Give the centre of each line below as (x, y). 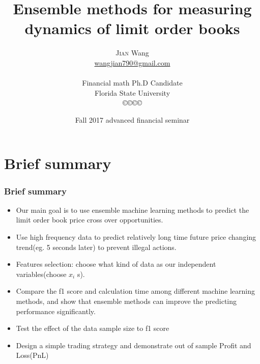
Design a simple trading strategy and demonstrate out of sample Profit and (134, 345)
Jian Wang (132, 53)
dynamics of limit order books (132, 28)
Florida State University (132, 92)
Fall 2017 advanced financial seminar (132, 119)
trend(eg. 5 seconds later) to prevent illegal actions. (96, 247)
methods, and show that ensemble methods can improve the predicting (126, 301)
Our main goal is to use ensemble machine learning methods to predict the (133, 209)
